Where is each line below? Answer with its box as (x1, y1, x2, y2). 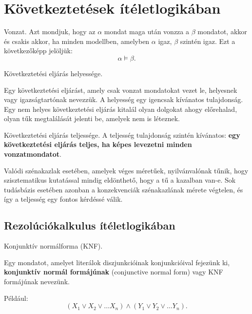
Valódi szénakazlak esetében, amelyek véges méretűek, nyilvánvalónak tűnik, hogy (4, 165, 249, 175)
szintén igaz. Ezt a (180, 36, 235, 46)
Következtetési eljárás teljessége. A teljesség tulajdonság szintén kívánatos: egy (4, 129, 240, 140)
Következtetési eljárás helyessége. (4, 68, 103, 78)
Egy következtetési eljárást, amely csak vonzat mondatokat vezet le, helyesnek (4, 84, 237, 95)
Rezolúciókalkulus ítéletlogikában (4, 218, 175, 233)
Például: (4, 293, 28, 303)
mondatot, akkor (197, 26, 247, 37)
